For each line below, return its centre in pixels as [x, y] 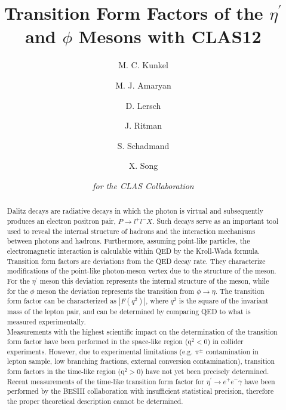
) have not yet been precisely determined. [205, 371]
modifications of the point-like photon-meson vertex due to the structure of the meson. [142, 271]
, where [157, 301]
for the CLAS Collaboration [143, 185]
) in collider [225, 341]
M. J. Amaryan [143, 85]
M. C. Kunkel [143, 65]
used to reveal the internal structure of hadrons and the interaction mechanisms [131, 231]
